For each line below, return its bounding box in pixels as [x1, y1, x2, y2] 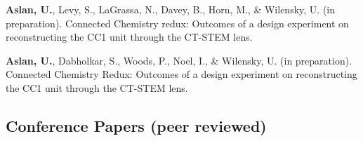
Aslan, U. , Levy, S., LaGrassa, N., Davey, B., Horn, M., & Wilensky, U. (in [6, 2, 336, 16]
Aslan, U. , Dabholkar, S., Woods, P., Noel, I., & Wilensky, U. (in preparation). [6, 53, 352, 67]
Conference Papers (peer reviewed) [6, 114, 267, 136]
